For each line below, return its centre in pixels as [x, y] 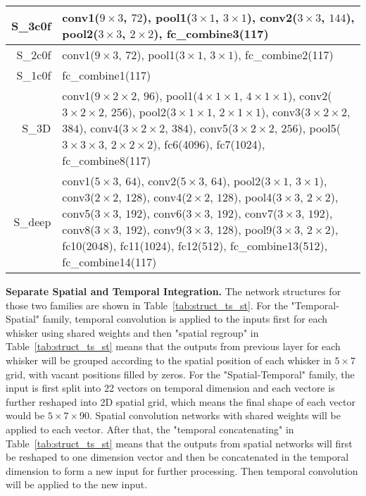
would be [25, 415]
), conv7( [255, 213]
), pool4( [255, 197]
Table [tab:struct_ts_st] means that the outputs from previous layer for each [173, 346]
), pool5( [320, 128]
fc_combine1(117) [107, 75]
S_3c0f [31, 25]
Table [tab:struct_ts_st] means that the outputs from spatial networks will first [179, 443]
